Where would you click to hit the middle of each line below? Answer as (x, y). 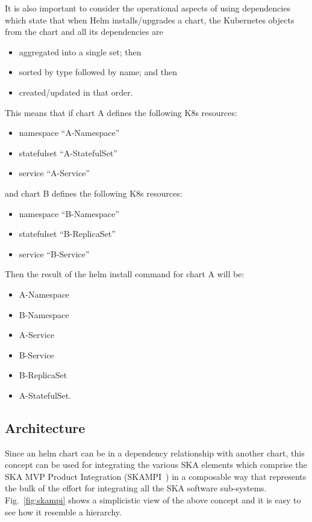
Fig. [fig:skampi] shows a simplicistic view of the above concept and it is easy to (153, 500)
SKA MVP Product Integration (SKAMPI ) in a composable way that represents (156, 476)
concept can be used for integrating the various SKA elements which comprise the (156, 465)
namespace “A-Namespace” (69, 133)
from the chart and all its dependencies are (84, 32)
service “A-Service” (54, 173)
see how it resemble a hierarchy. (63, 511)
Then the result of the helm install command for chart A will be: (125, 274)
